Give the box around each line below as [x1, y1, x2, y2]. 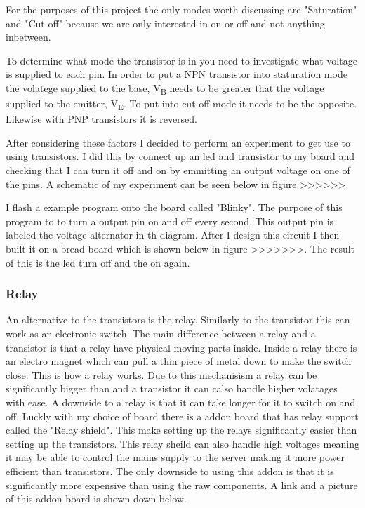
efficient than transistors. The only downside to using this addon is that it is [6, 463, 334, 478]
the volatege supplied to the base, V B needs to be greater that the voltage [6, 80, 324, 97]
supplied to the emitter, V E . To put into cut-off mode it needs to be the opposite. [6, 96, 357, 112]
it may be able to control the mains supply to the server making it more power [6, 450, 345, 464]
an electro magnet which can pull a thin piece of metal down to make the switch [6, 354, 352, 368]
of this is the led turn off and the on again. [6, 255, 190, 269]
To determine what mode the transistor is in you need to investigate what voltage [6, 53, 357, 67]
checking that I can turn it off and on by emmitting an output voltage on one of [6, 163, 350, 177]
